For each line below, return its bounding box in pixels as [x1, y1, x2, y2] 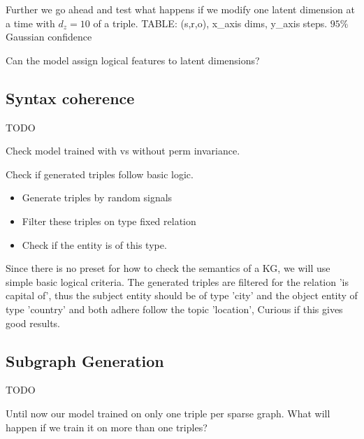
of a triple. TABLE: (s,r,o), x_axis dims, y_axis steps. [93, 15, 328, 30]
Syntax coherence [6, 87, 135, 108]
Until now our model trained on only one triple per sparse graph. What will [6, 405, 330, 420]
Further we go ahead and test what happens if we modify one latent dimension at [6, 2, 355, 16]
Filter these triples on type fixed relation [22, 213, 196, 228]
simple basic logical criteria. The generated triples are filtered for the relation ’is [6, 274, 349, 289]
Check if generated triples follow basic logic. [6, 166, 194, 181]
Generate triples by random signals [22, 190, 173, 205]
